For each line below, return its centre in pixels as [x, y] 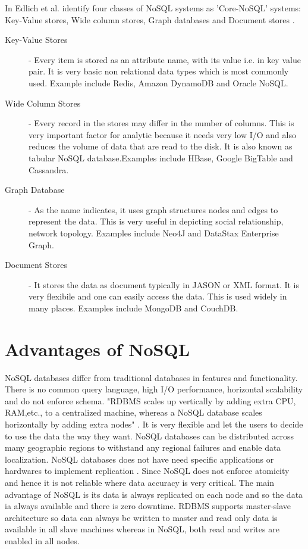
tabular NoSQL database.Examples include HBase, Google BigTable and [161, 157]
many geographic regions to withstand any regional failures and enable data [143, 447]
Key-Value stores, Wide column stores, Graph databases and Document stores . [150, 19]
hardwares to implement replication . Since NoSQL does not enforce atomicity [147, 471]
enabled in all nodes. [42, 540]
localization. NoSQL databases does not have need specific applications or [139, 459]
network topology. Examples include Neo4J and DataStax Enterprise [154, 233]
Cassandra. [49, 169]
